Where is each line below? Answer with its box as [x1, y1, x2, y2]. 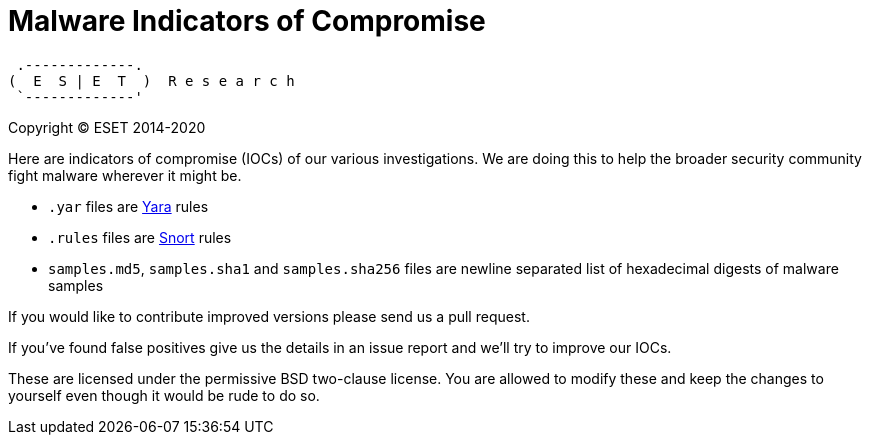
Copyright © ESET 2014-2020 [8, 118, 206, 136]
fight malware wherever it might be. [8, 166, 242, 184]
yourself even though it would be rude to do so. [8, 386, 320, 404]
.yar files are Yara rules [48, 197, 209, 215]
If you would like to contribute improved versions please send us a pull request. [8, 307, 530, 325]
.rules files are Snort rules [48, 228, 232, 246]
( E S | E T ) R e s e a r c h [8, 72, 295, 89]
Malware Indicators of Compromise [8, 4, 486, 38]
